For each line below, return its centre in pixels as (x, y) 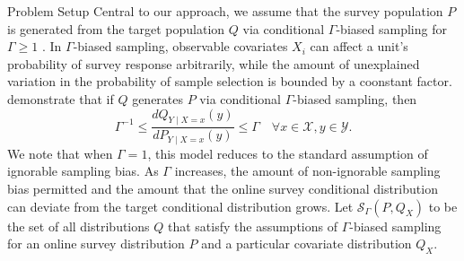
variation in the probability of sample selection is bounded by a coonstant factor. (230, 81)
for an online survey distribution (96, 244)
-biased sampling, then (355, 98)
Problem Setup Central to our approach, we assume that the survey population (225, 11)
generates (158, 98)
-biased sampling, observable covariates (180, 46)
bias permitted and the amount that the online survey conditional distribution (223, 189)
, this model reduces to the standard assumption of (288, 153)
